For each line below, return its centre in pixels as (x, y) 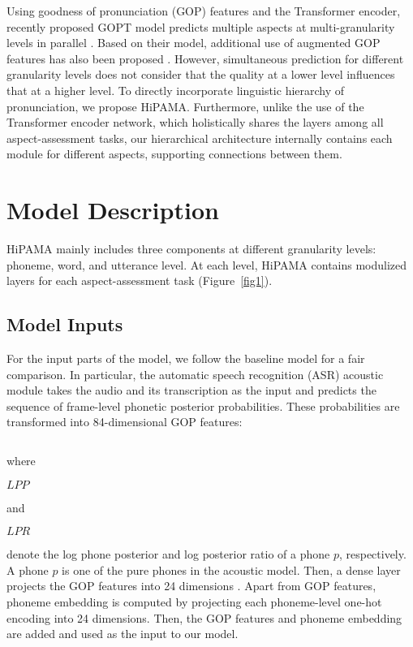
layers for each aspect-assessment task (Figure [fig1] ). (140, 280)
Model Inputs (65, 324)
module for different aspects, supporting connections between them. (174, 154)
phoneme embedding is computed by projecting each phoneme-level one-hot (194, 601)
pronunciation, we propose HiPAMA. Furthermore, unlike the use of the (185, 106)
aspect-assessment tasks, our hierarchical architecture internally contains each (200, 138)
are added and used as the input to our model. (123, 634)
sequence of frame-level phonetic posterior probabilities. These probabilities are (203, 405)
